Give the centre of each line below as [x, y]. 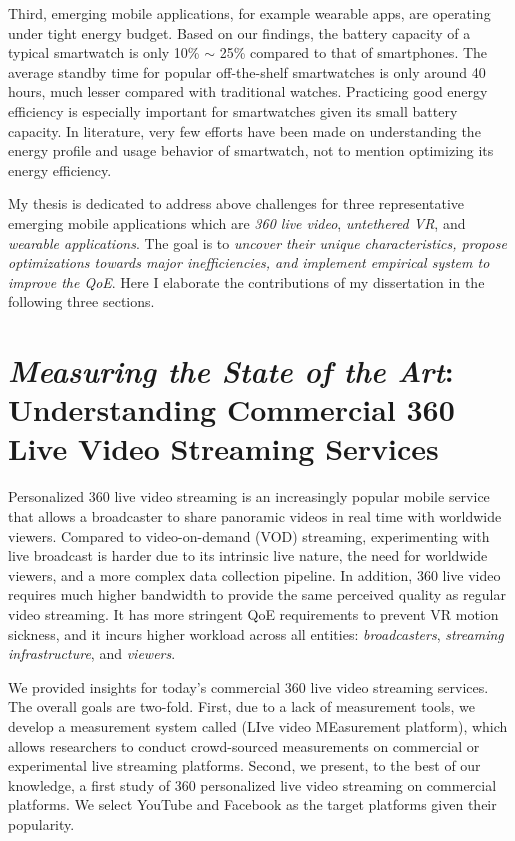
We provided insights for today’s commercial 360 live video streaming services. [248, 686]
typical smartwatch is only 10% [104, 52]
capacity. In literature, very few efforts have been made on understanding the [244, 130]
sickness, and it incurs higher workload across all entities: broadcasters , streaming [256, 633]
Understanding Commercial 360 [231, 409]
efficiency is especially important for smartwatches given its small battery [233, 110]
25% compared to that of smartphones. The [353, 52]
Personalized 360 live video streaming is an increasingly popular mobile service [249, 496]
